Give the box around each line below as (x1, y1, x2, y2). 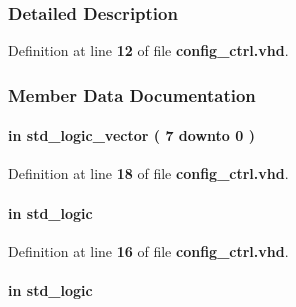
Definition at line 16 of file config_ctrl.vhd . (8, 240, 289, 261)
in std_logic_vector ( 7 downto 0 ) (8, 125, 255, 146)
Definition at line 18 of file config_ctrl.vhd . (8, 163, 289, 184)
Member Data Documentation (8, 82, 256, 107)
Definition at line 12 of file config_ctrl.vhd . (8, 40, 289, 61)
